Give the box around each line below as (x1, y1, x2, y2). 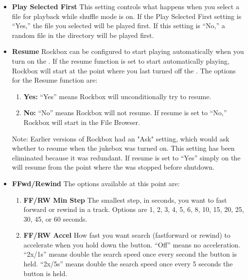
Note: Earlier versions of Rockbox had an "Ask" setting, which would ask (12, 133, 230, 143)
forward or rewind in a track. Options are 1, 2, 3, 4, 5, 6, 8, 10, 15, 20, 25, (23, 204, 244, 214)
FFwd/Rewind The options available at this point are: (12, 178, 180, 188)
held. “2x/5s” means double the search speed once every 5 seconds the (23, 259, 233, 269)
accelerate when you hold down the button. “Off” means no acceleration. (23, 239, 241, 249)
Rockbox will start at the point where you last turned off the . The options (12, 65, 236, 75)
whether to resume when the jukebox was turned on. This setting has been (12, 143, 235, 153)
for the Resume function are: (12, 75, 98, 85)
